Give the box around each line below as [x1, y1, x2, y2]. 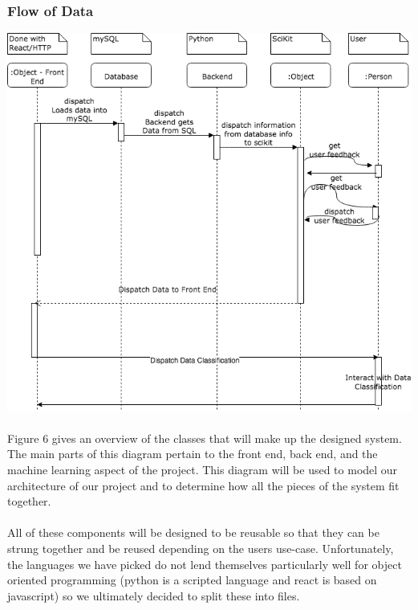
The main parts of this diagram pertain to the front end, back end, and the [7, 445, 378, 462]
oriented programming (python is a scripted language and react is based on [7, 571, 377, 588]
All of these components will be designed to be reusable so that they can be [7, 524, 379, 541]
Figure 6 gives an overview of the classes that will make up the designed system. [7, 429, 402, 446]
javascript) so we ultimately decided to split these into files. [7, 587, 300, 604]
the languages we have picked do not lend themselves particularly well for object [7, 555, 402, 572]
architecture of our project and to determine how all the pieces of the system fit [7, 477, 400, 493]
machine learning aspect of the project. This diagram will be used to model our [7, 461, 398, 478]
